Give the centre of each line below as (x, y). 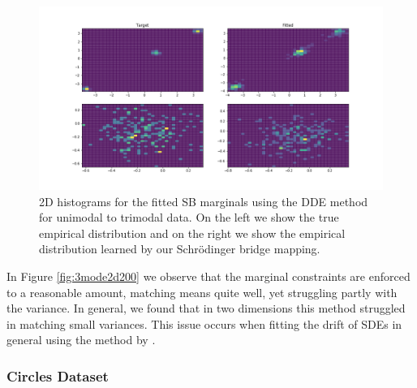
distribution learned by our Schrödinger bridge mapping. (180, 249)
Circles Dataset (58, 375)
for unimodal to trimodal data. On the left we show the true (189, 217)
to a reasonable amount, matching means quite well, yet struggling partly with (202, 292)
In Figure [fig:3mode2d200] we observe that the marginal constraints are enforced (208, 276)
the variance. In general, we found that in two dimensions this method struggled (206, 308)
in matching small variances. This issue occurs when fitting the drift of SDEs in (204, 323)
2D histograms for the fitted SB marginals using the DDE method (204, 201)
